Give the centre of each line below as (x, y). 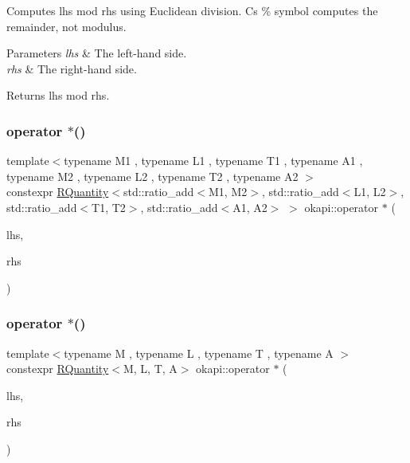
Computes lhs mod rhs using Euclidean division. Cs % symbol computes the (192, 10)
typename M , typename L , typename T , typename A (199, 353)
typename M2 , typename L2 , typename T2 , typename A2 (152, 176)
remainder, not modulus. (66, 26)
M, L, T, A (150, 369)
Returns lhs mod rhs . (58, 95)
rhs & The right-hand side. (72, 68)
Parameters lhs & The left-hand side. (97, 53)
